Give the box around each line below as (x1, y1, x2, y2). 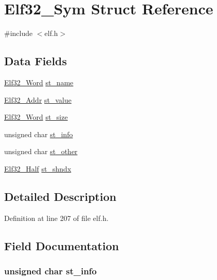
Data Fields (4, 53, 67, 69)
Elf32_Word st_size (4, 111, 68, 122)
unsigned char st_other (4, 146, 78, 157)
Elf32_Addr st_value (4, 94, 72, 105)
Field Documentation (4, 237, 119, 253)
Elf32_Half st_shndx (4, 163, 71, 174)
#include (4, 28, 33, 39)
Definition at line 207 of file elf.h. (4, 212, 109, 223)
